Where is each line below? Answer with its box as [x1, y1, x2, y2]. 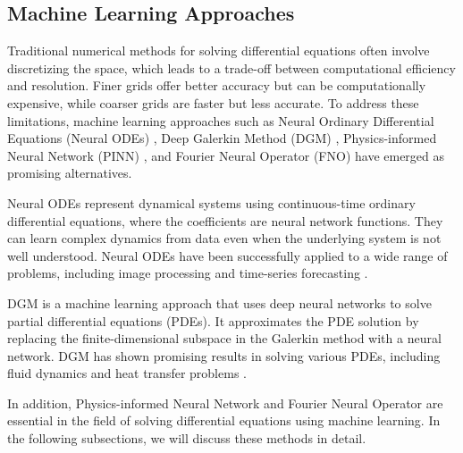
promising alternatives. [7, 164, 132, 182]
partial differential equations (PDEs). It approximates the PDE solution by [7, 311, 419, 330]
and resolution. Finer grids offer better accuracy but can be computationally [7, 76, 426, 95]
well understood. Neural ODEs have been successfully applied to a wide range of [7, 246, 448, 264]
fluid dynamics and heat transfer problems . [7, 364, 247, 382]
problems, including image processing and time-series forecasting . [7, 264, 368, 282]
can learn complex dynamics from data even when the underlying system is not [7, 229, 442, 247]
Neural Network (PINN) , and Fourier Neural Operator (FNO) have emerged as [7, 146, 445, 164]
